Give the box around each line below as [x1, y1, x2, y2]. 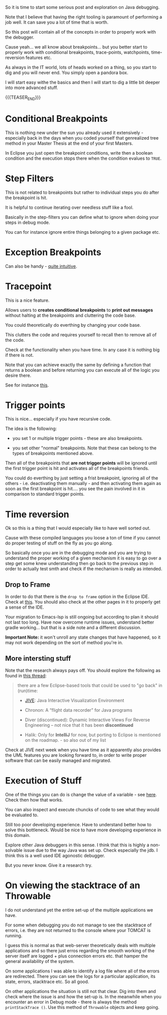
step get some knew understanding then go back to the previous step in [5, 561, 153, 567]
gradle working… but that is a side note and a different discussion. [5, 625, 141, 631]
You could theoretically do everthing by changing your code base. [5, 322, 141, 328]
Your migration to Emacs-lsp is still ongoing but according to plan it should [5, 614, 158, 620]
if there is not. [5, 352, 34, 358]
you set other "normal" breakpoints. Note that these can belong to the [12, 445, 156, 451]
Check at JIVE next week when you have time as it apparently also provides [5, 747, 161, 753]
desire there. [5, 372, 31, 378]
